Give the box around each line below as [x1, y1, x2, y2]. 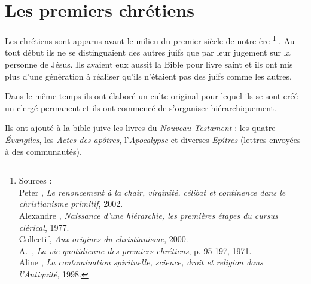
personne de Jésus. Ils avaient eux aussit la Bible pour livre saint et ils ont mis [5, 57, 293, 70]
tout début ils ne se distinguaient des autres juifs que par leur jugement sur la [5, 46, 291, 59]
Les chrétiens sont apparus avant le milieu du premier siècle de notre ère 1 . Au [5, 33, 295, 47]
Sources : [19, 174, 52, 187]
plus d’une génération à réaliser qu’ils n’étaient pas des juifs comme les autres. [5, 69, 292, 82]
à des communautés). [5, 145, 82, 157]
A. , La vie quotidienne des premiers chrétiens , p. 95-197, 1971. [19, 244, 252, 256]
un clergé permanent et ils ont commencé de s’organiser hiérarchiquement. [5, 101, 276, 114]
